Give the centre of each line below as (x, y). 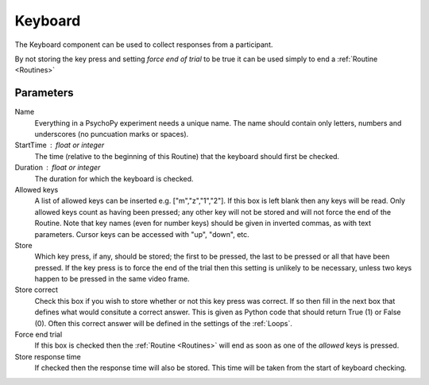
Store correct (37, 290)
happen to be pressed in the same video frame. (112, 279)
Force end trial (39, 335)
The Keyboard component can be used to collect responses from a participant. (144, 45)
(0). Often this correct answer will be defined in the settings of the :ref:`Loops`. (164, 323)
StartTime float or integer (60, 145)
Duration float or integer (58, 168)
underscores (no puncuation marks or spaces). (112, 134)
